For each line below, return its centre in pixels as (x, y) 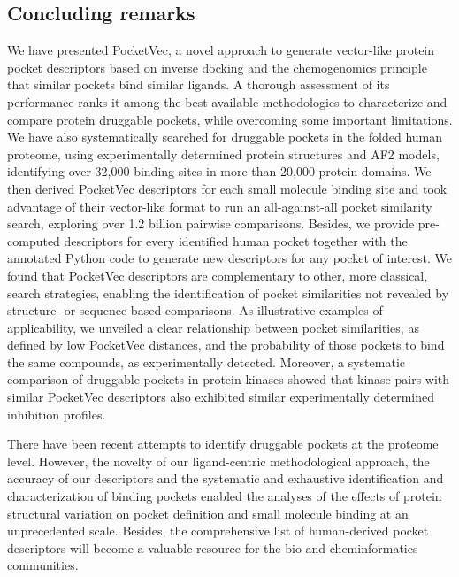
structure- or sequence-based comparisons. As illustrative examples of (195, 310)
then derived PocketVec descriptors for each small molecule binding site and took (227, 188)
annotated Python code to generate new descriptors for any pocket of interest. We (230, 258)
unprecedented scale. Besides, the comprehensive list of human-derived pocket (218, 531)
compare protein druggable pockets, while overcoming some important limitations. (230, 119)
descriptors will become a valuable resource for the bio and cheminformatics (213, 547)
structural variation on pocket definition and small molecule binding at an (208, 513)
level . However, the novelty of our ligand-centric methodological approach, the (218, 461)
